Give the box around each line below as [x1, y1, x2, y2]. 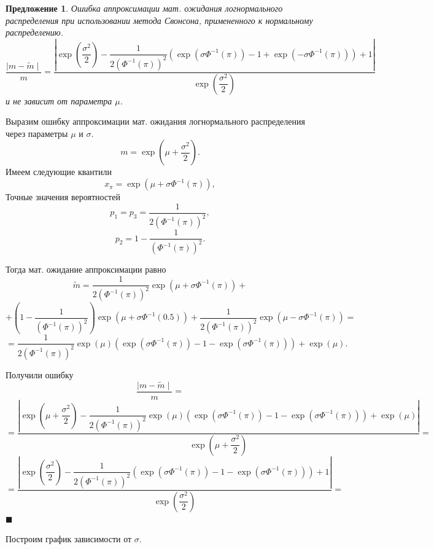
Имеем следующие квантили [6, 165, 112, 178]
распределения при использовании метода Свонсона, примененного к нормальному [6, 14, 313, 26]
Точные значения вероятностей [6, 190, 120, 203]
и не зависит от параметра [6, 94, 112, 107]
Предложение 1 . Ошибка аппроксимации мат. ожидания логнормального [6, 2, 283, 14]
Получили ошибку [6, 368, 74, 381]
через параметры [6, 127, 68, 139]
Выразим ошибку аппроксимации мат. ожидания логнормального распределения [6, 115, 305, 128]
